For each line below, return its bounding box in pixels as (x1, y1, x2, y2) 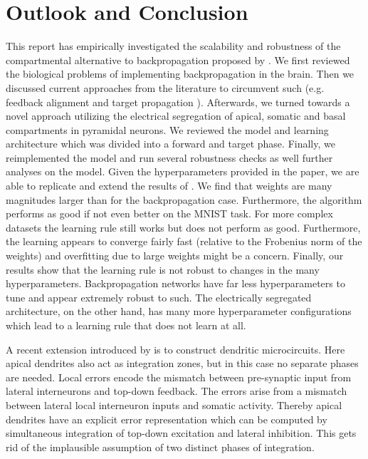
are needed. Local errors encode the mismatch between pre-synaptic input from (6, 369, 352, 384)
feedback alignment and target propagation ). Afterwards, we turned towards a (6, 94, 350, 109)
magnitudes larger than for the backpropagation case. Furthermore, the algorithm (6, 192, 362, 207)
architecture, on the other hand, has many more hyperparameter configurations (6, 304, 352, 319)
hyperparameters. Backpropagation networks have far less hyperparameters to (6, 276, 345, 291)
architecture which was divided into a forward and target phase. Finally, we (6, 136, 335, 151)
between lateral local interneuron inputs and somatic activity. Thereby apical (6, 397, 342, 412)
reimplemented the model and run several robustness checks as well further (6, 150, 333, 165)
